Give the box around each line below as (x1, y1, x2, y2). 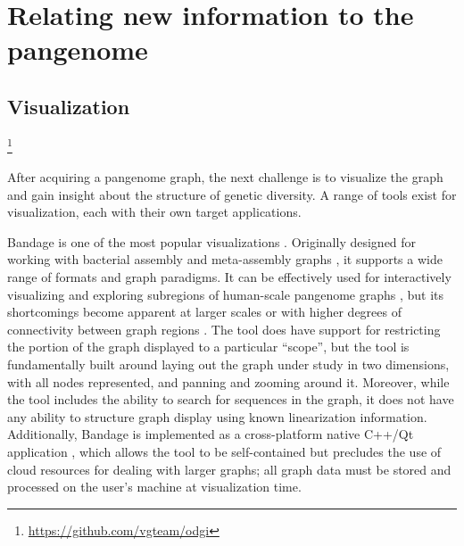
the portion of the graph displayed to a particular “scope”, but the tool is (7, 337, 410, 356)
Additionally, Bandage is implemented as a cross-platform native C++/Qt (7, 425, 414, 443)
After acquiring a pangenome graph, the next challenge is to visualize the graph (7, 168, 443, 186)
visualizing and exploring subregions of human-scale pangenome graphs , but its (7, 285, 444, 303)
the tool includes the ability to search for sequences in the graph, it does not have (7, 390, 454, 409)
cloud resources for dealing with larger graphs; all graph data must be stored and (7, 459, 452, 478)
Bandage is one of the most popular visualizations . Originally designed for (7, 232, 417, 251)
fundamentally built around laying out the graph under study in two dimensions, (7, 354, 450, 373)
